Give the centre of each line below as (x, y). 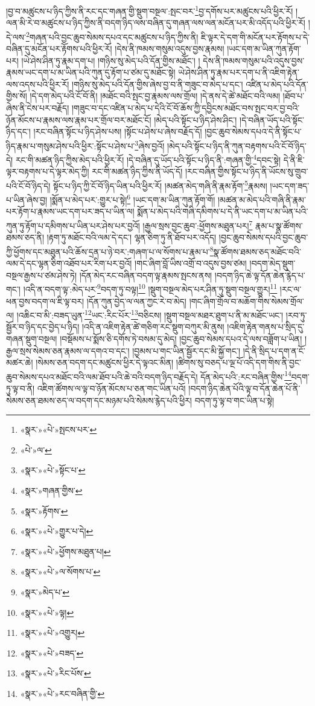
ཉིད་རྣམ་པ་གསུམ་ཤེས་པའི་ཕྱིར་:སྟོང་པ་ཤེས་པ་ (71, 145)
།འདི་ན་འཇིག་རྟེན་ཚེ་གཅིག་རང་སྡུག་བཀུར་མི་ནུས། (153, 327)
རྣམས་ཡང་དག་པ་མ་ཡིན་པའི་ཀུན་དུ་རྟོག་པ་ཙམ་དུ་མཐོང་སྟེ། (91, 72)
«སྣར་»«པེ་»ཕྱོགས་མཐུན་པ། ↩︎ (65, 551)
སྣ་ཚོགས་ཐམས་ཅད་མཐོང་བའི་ (257, 251)
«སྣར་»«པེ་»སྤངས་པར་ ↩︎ (59, 429)
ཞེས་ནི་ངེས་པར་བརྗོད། (38, 108)
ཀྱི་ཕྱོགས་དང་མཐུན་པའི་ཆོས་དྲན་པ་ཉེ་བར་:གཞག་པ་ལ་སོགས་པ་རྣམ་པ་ (108, 251)
